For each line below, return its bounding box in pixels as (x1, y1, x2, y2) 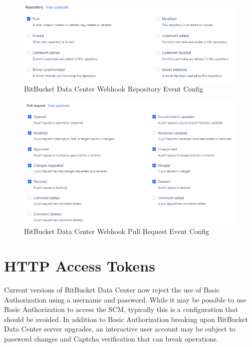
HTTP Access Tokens (4, 255, 155, 275)
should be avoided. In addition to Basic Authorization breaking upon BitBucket (4, 313, 248, 324)
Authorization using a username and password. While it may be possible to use (4, 294, 247, 304)
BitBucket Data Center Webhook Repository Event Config (24, 83, 203, 94)
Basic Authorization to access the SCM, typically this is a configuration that (4, 304, 239, 314)
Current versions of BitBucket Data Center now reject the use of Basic (4, 284, 220, 294)
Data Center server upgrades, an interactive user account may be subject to (4, 323, 236, 334)
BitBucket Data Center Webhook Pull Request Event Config (24, 226, 210, 236)
